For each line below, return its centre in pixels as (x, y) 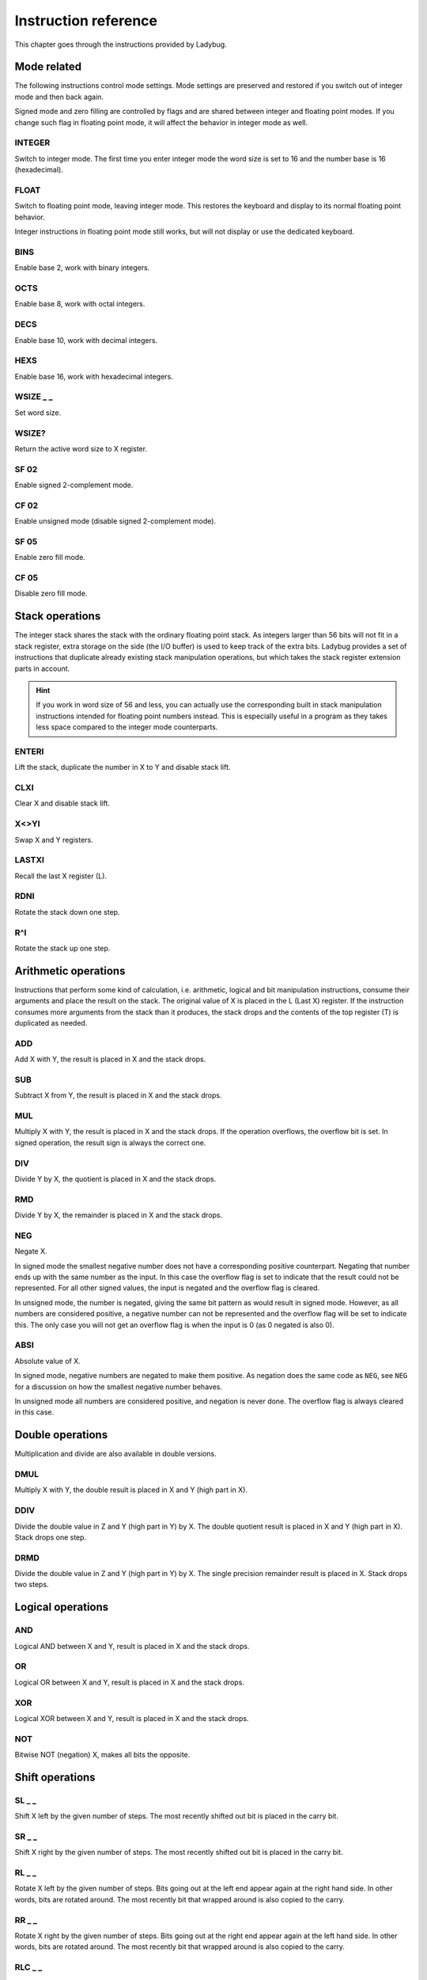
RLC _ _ (28, 1967)
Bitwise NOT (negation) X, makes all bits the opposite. (102, 1755)
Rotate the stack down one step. (67, 912)
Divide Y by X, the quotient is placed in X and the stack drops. (115, 1179)
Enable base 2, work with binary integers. (82, 268)
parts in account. (42, 668)
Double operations (61, 1435)
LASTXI (30, 860)
